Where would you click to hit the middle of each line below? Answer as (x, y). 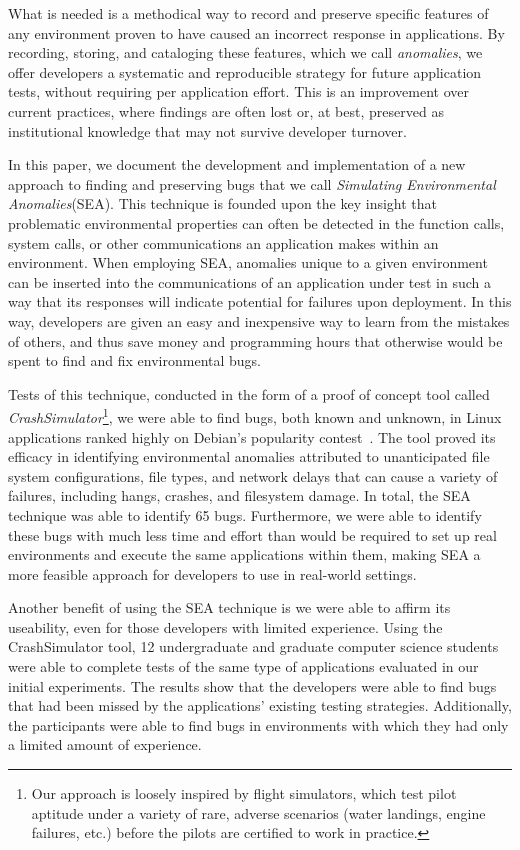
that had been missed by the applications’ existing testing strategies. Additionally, (260, 705)
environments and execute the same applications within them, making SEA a (244, 554)
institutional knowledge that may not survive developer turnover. (207, 130)
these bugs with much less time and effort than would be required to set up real (252, 534)
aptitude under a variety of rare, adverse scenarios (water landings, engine (258, 812)
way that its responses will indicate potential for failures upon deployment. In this (260, 301)
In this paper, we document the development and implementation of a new (237, 164)
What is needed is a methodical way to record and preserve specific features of (248, 13)
